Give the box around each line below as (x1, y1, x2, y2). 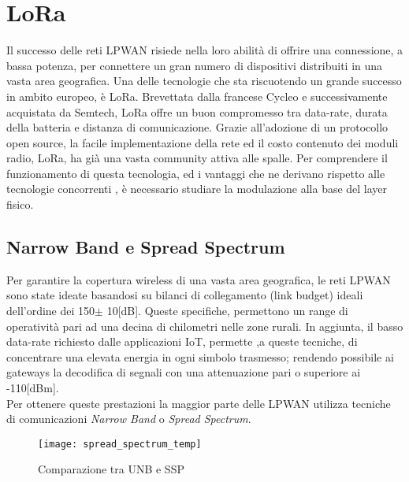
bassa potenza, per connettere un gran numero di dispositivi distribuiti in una (6, 57, 383, 73)
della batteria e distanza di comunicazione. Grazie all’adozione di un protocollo (6, 119, 389, 135)
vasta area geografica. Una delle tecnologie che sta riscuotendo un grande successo (6, 72, 402, 89)
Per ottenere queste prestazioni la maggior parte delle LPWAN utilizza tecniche (6, 395, 391, 411)
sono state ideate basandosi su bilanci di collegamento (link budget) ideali (6, 287, 363, 303)
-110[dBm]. (6, 380, 59, 396)
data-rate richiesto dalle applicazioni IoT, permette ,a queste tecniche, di (6, 333, 358, 350)
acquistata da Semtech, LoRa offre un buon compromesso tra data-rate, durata (6, 103, 388, 120)
